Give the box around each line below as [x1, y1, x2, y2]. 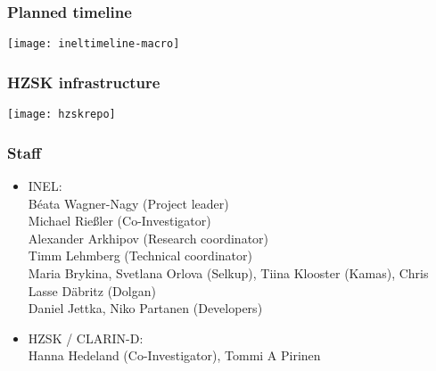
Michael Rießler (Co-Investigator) [28, 211, 211, 230]
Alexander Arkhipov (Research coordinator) [28, 228, 269, 247]
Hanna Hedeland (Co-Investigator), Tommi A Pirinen [28, 346, 321, 365]
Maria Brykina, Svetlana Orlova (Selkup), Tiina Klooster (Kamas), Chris [28, 263, 429, 282]
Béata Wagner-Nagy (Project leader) [28, 194, 229, 212]
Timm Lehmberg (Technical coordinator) [28, 246, 252, 265]
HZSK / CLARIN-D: [28, 328, 144, 347]
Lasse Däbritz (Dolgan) [28, 281, 156, 300]
